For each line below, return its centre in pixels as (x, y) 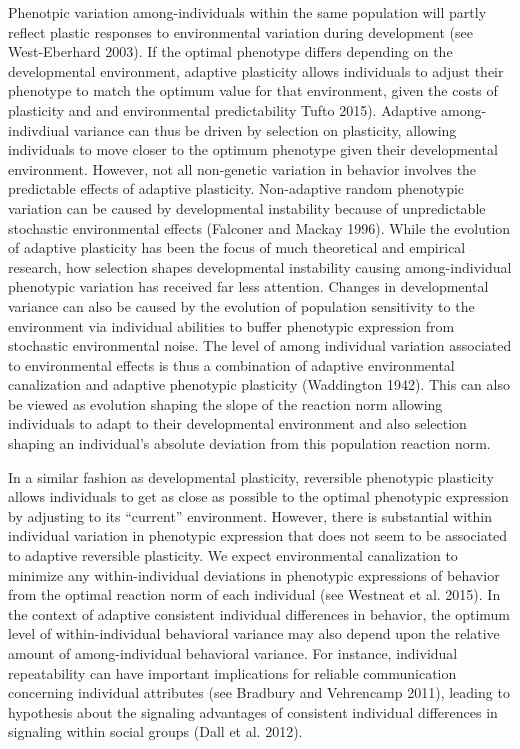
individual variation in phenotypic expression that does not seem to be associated (258, 535)
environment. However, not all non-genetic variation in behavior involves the (242, 168)
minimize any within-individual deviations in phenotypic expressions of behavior (254, 574)
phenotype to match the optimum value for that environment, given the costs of (253, 90)
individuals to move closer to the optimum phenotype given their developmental (253, 149)
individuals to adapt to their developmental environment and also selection (237, 423)
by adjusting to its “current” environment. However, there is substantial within (250, 515)
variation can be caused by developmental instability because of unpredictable (247, 207)
